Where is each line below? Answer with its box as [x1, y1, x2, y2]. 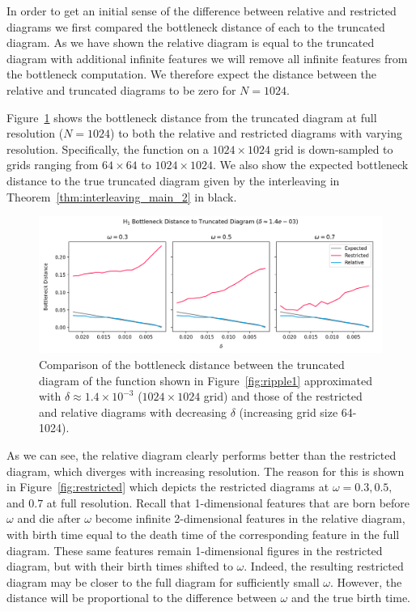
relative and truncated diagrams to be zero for [6, 81, 236, 98]
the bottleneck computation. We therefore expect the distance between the [6, 66, 377, 83]
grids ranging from [6, 156, 99, 173]
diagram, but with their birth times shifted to [6, 558, 233, 575]
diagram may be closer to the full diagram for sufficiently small [6, 573, 320, 590]
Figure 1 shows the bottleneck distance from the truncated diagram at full [6, 108, 377, 125]
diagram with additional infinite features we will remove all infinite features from [6, 49, 408, 66]
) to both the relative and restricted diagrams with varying [110, 125, 402, 142]
